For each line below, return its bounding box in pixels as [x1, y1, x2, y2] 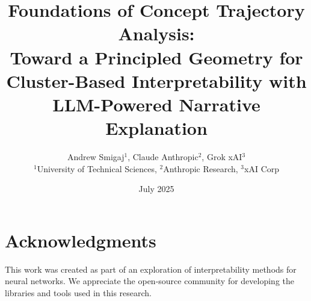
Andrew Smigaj [67, 150, 125, 163]
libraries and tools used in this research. [5, 286, 152, 299]
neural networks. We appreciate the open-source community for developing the [5, 275, 295, 287]
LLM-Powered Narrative [52, 92, 260, 116]
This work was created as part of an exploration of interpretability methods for [5, 262, 297, 275]
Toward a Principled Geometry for [10, 45, 303, 69]
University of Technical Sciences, [37, 162, 157, 175]
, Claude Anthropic [128, 150, 199, 163]
